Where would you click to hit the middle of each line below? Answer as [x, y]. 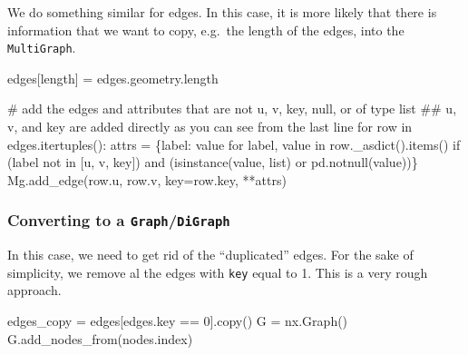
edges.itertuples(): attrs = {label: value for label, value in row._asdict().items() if [234, 144]
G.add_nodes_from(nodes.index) [100, 338]
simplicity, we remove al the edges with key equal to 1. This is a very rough [218, 272]
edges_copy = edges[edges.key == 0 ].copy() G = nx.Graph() [178, 321]
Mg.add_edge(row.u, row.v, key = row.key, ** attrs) [147, 179]
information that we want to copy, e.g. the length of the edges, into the [206, 30]
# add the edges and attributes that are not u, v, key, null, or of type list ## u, [232, 108]
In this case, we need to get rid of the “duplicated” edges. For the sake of [210, 255]
